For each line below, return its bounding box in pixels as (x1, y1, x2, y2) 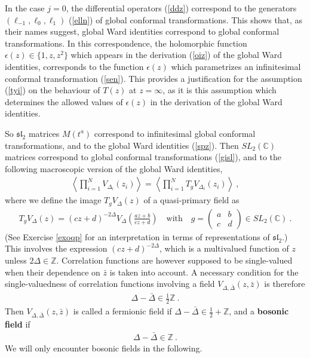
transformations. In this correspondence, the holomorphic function (5, 36, 247, 49)
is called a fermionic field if (73, 305, 172, 317)
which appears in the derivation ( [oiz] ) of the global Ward (70, 48, 282, 61)
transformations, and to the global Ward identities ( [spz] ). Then (5, 139, 239, 151)
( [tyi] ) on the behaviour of (5, 84, 100, 96)
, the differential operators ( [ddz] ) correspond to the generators (66, 2, 297, 14)
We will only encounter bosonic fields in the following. (5, 341, 202, 354)
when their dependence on (5, 265, 100, 278)
